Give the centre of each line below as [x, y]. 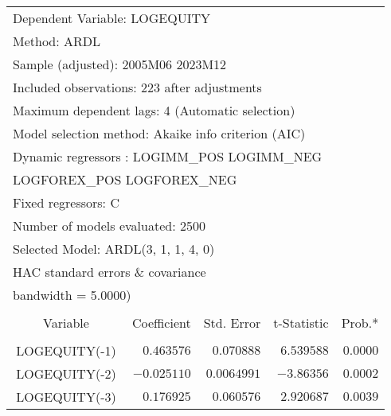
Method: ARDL [57, 41]
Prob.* [360, 323]
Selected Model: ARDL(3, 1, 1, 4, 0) [114, 249]
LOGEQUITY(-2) [66, 373]
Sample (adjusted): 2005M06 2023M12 [120, 64]
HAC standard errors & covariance [109, 272]
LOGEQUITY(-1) [66, 350]
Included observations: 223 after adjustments [137, 87]
